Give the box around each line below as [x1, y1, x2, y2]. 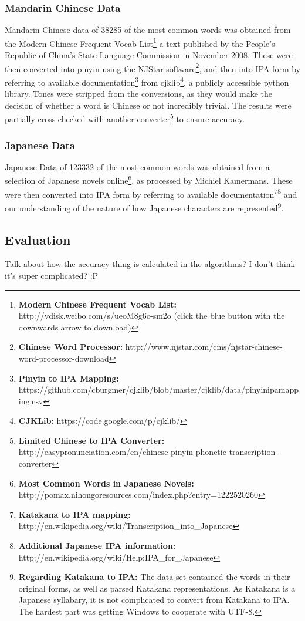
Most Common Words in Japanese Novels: [18, 477, 194, 489]
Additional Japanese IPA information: [18, 539, 176, 552]
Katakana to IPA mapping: [18, 508, 131, 520]
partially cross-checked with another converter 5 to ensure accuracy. [5, 111, 245, 124]
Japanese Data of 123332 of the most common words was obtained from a [5, 160, 270, 173]
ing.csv [18, 394, 43, 407]
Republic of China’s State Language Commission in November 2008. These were [5, 49, 293, 61]
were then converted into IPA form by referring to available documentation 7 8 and [5, 186, 297, 200]
